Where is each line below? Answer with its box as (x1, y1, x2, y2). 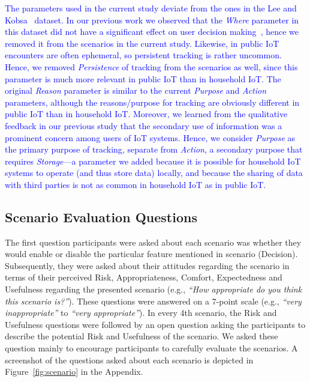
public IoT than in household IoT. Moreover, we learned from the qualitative (5, 108, 288, 120)
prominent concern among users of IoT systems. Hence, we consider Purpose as (5, 131, 296, 144)
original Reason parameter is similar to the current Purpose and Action (5, 84, 267, 97)
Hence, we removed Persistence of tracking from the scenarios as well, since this (5, 60, 298, 73)
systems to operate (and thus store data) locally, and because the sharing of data (5, 166, 303, 179)
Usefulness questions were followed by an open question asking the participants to (5, 318, 306, 330)
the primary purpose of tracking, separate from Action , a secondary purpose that (5, 143, 303, 156)
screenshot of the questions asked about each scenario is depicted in (5, 353, 254, 366)
